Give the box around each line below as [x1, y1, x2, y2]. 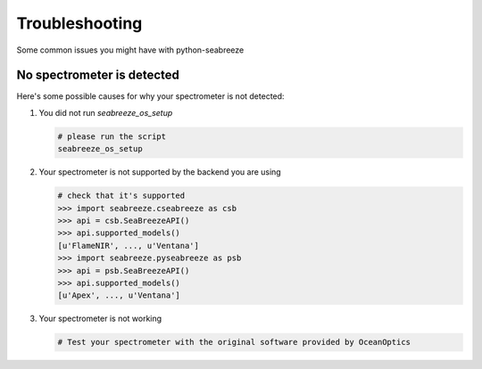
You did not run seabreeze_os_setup [38, 107, 173, 118]
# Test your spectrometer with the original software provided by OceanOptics [57, 337, 411, 348]
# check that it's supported [57, 191, 186, 201]
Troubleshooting [16, 13, 143, 33]
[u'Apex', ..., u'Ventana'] [57, 291, 180, 300]
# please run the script [57, 131, 167, 142]
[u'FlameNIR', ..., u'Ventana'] [57, 241, 200, 250]
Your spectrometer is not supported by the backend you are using [38, 167, 281, 177]
